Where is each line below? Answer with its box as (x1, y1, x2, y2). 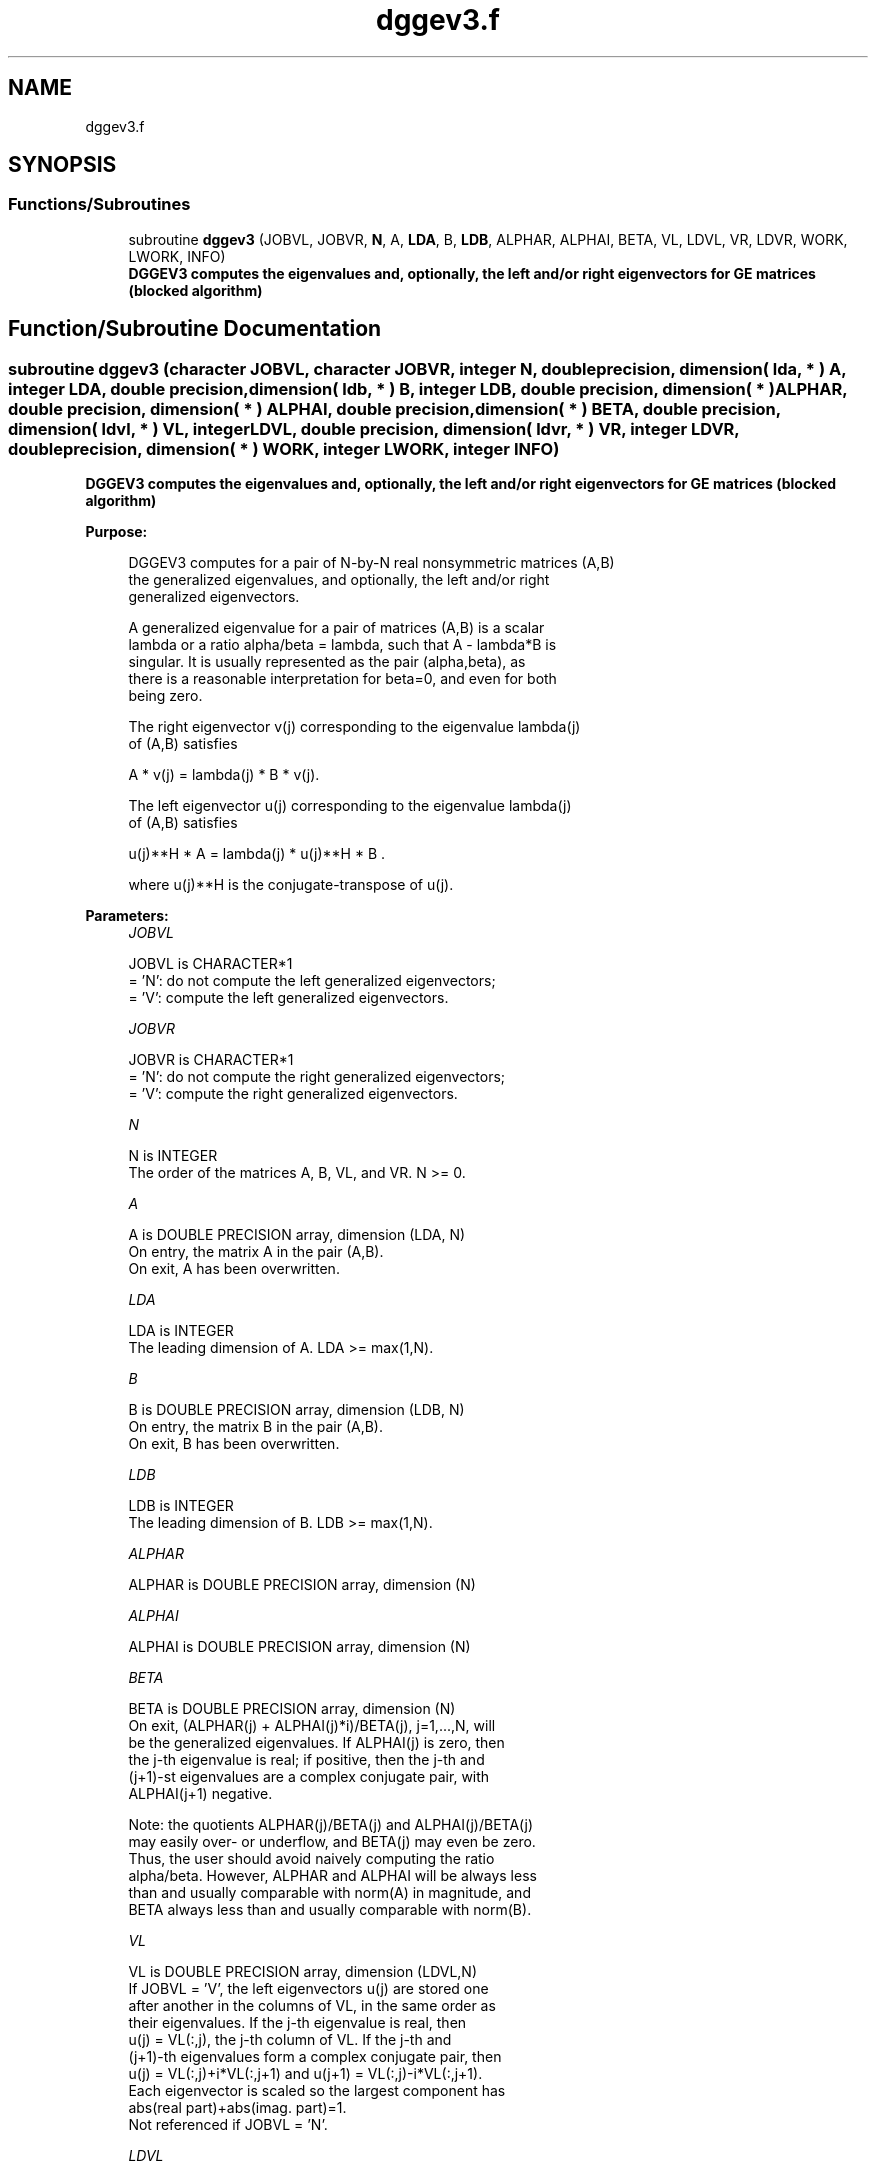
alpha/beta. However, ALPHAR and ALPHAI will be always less (128, 1867, 537, 1885)
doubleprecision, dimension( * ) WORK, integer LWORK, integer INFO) (8, 438, 560, 459)
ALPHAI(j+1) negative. (128, 1785, 273, 1803)
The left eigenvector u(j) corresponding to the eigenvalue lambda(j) (128, 797, 572, 815)
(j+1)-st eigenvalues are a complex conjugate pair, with (128, 1768, 490, 1786)
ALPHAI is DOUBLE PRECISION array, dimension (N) (128, 1638, 471, 1656)
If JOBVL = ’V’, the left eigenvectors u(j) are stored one (128, 1980, 489, 1998)
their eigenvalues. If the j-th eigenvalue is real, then (128, 2014, 467, 2032)
